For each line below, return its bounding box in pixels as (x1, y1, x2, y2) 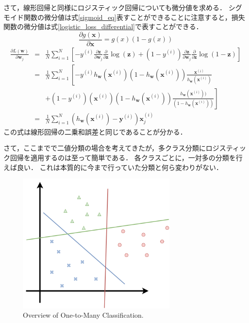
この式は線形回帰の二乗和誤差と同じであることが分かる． (3, 126, 187, 136)
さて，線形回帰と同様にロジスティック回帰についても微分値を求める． (3, 2, 227, 12)
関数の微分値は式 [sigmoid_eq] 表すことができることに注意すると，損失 (23, 12, 245, 22)
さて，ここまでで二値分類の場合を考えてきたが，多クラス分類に (3, 143, 206, 153)
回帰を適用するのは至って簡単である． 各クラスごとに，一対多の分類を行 (10, 152, 243, 162)
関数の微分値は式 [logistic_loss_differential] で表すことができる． (3, 21, 203, 32)
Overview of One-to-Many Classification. (23, 310, 144, 320)
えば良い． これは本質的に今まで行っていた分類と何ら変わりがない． (3, 162, 223, 172)
